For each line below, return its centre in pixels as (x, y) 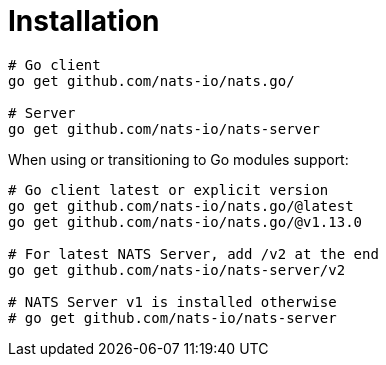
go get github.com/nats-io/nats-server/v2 (177, 269)
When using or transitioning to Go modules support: (178, 159)
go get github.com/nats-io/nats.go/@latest (181, 205)
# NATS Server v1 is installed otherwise (172, 301)
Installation (84, 21)
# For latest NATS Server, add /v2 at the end (193, 253)
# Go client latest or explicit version (168, 189)
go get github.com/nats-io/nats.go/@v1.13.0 (185, 221)
